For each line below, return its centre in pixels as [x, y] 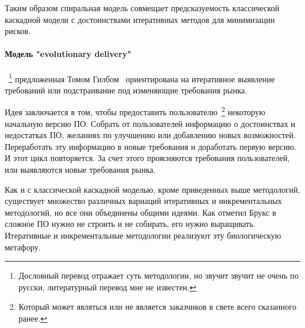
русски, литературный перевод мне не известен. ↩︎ [107, 287]
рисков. [18, 31]
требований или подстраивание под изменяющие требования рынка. [126, 90]
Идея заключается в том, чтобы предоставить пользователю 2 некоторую [135, 111]
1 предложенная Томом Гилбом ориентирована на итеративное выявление [142, 78]
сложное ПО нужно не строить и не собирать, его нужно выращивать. [130, 224]
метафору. [23, 247]
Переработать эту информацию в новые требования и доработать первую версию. [151, 146]
